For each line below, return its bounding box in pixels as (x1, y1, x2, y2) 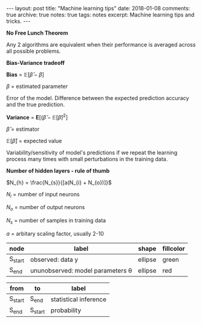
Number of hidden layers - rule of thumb (6, 167, 110, 174)
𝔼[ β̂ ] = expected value (6, 137, 62, 144)
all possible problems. (6, 47, 61, 55)
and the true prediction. (6, 101, 65, 108)
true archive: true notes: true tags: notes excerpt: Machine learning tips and (6, 11, 195, 18)
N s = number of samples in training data (6, 217, 106, 225)
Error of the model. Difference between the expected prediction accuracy (6, 95, 189, 101)
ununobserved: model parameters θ (30, 266, 132, 275)
